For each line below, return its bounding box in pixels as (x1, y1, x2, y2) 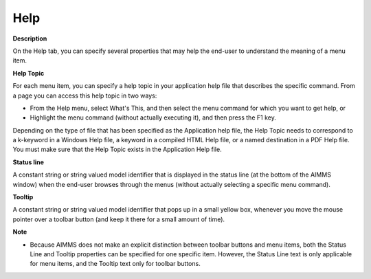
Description (12, 34, 47, 43)
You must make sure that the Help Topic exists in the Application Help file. (12, 145, 223, 154)
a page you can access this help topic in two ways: (12, 91, 157, 100)
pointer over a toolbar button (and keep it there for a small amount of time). (12, 215, 225, 223)
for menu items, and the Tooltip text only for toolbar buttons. (30, 260, 201, 268)
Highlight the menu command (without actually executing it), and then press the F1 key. (30, 113, 276, 122)
